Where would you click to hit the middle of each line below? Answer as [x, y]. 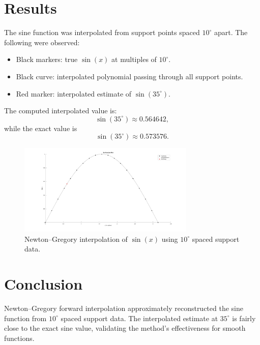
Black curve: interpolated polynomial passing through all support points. [129, 76]
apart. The [231, 32]
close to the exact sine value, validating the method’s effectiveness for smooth [125, 328]
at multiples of [134, 59]
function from [25, 318]
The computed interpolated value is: [61, 111]
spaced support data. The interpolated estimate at [139, 318]
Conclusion [44, 284]
